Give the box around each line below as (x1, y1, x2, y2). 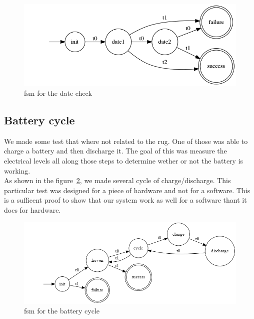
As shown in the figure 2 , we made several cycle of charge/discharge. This (4, 175, 231, 186)
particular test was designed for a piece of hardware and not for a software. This (4, 185, 250, 195)
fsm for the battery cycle (24, 305, 100, 316)
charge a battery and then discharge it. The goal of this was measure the (4, 145, 227, 156)
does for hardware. (4, 204, 61, 215)
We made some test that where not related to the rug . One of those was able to (4, 135, 248, 146)
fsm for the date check (24, 87, 92, 98)
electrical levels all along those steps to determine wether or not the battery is (4, 155, 243, 166)
